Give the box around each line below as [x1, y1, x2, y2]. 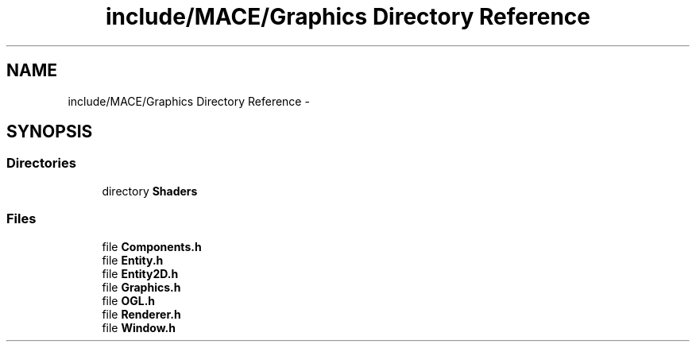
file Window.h [102, 320, 176, 334]
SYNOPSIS [6, 122, 93, 142]
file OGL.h [102, 293, 156, 307]
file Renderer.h [102, 307, 181, 321]
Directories [6, 155, 76, 172]
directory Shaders [102, 184, 198, 198]
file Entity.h [102, 253, 164, 267]
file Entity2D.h [102, 266, 179, 280]
